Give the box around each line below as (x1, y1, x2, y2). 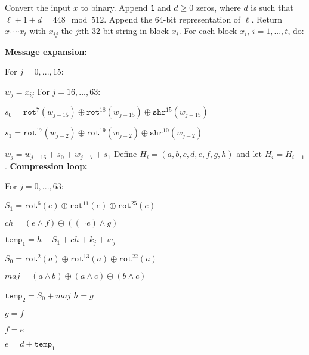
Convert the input (5, 1, 71, 13)
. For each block (178, 24, 237, 37)
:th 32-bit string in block (79, 24, 169, 37)
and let (236, 147, 262, 160)
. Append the (104, 13, 153, 25)
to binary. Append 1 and (81, 1, 171, 13)
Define (113, 147, 137, 160)
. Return (251, 13, 282, 25)
